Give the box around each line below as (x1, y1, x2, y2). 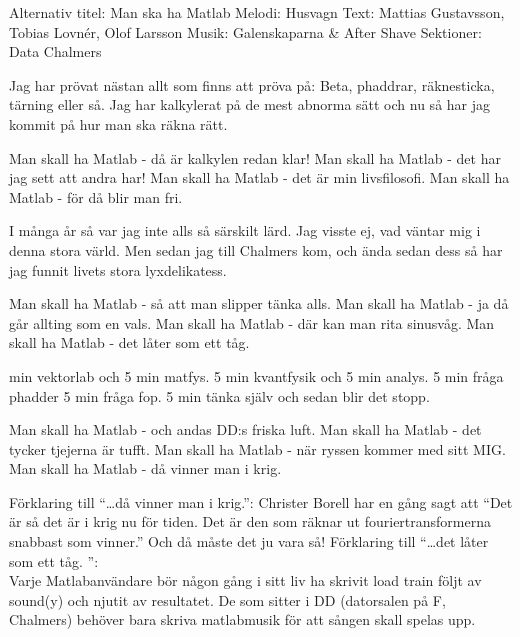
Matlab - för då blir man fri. (9, 186, 183, 207)
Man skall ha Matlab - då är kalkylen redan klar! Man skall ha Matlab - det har (9, 147, 501, 168)
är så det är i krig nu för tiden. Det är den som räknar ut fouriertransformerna (9, 511, 491, 532)
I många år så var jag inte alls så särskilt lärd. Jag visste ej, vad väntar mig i (9, 220, 481, 241)
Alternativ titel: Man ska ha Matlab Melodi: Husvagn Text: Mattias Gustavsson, (9, 2, 505, 22)
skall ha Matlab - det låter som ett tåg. (9, 332, 250, 353)
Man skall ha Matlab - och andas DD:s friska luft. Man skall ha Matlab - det (9, 419, 482, 440)
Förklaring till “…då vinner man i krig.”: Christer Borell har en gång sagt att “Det (9, 491, 513, 512)
